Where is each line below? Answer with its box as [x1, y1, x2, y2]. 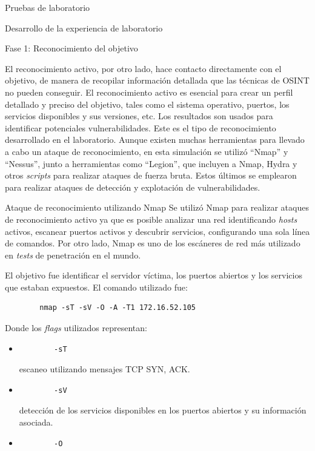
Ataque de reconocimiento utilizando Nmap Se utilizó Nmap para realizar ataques [5, 201, 309, 214]
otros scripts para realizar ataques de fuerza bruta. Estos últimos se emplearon [5, 169, 297, 182]
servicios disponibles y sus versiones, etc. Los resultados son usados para [5, 110, 273, 122]
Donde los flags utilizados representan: [5, 321, 147, 334]
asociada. [19, 416, 53, 429]
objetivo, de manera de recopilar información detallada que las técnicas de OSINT [5, 74, 310, 87]
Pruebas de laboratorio [5, 1, 90, 13]
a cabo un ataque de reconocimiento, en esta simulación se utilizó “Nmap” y [5, 145, 288, 157]
